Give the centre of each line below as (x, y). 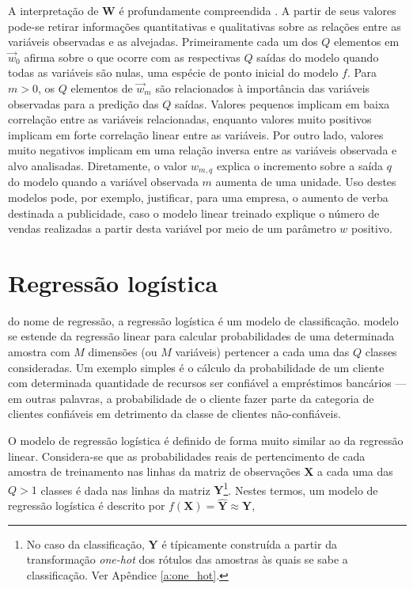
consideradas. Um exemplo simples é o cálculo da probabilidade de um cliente (196, 367)
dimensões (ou (123, 352)
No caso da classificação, (85, 543)
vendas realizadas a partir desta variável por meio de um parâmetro (172, 228)
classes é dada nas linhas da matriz (125, 490)
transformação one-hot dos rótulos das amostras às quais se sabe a (187, 559)
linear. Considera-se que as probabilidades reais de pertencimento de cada (187, 456)
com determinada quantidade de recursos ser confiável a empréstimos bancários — (207, 383)
